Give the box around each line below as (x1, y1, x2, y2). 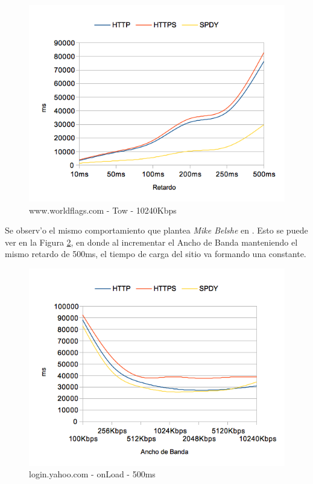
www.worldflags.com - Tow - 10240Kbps (29, 203, 177, 216)
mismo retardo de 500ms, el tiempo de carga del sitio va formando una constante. (5, 247, 306, 260)
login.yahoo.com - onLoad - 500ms (29, 468, 156, 480)
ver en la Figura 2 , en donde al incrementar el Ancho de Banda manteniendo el (5, 235, 298, 248)
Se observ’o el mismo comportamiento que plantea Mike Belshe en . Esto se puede (5, 224, 308, 237)
